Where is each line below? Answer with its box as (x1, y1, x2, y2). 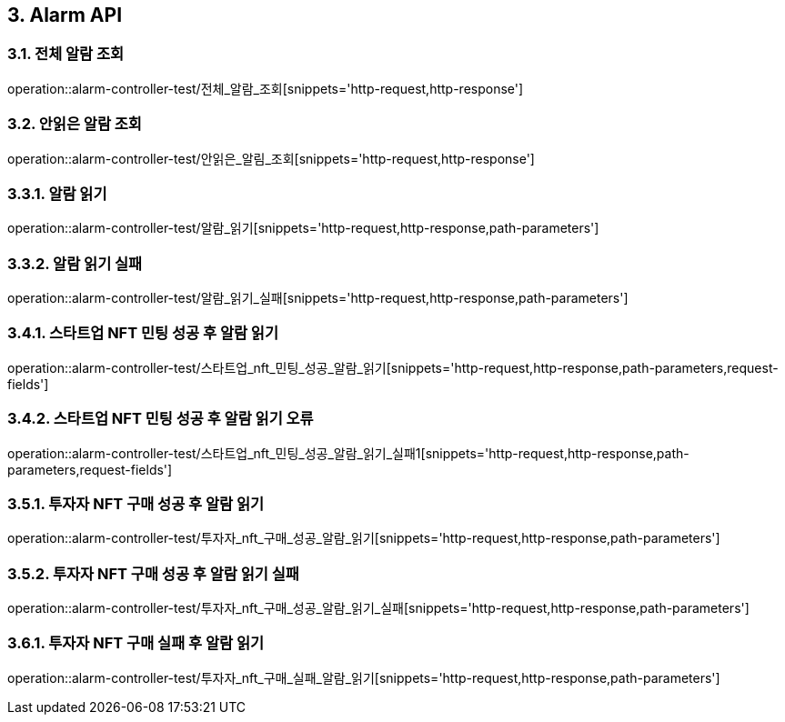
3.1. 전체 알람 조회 (7, 45, 125, 64)
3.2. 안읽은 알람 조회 (7, 115, 142, 134)
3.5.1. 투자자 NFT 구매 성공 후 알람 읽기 (7, 494, 265, 513)
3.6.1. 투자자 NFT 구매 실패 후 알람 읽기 (7, 634, 265, 653)
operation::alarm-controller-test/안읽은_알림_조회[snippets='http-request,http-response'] (7, 150, 535, 166)
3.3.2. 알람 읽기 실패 (7, 254, 143, 273)
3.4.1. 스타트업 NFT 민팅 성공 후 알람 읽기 (7, 324, 278, 343)
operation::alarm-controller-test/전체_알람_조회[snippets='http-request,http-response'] (7, 80, 524, 96)
